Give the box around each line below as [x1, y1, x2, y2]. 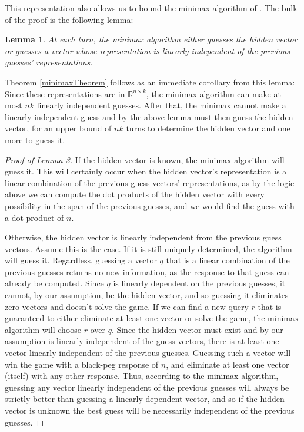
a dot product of [5, 211, 64, 223]
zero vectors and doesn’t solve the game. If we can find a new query [5, 300, 249, 312]
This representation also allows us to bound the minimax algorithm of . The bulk [5, 2, 298, 14]
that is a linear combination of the [166, 254, 290, 266]
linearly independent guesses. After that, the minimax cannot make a [36, 99, 286, 111]
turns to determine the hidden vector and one [126, 122, 290, 134]
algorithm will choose [5, 323, 82, 335]
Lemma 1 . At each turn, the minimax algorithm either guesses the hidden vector [5, 33, 298, 45]
